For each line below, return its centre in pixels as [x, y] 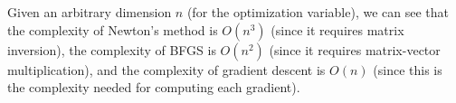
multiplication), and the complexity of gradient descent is [166, 69]
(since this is [408, 69]
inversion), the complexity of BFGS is [112, 49]
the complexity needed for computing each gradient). [154, 87]
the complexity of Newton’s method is [113, 29]
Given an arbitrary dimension [90, 12]
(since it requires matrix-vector [355, 49]
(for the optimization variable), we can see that [318, 12]
